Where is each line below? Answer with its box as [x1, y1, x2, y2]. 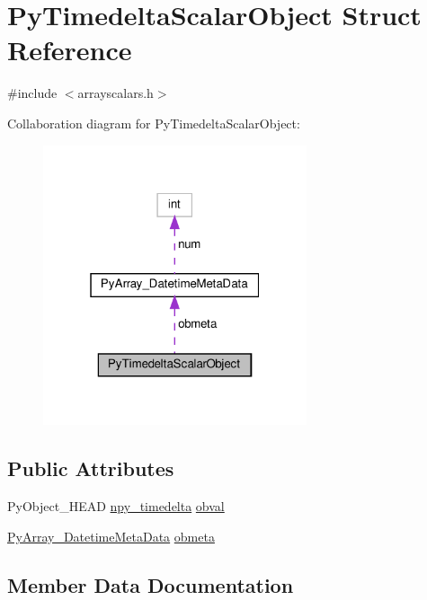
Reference [7, 31, 132, 68]
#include [7, 84, 58, 102]
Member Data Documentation [7, 570, 294, 598]
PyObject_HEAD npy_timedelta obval [7, 497, 225, 516]
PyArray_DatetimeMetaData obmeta [7, 526, 215, 545]
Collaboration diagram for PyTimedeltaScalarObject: [7, 113, 300, 132]
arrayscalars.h [77, 84, 154, 102]
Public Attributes [7, 454, 174, 482]
